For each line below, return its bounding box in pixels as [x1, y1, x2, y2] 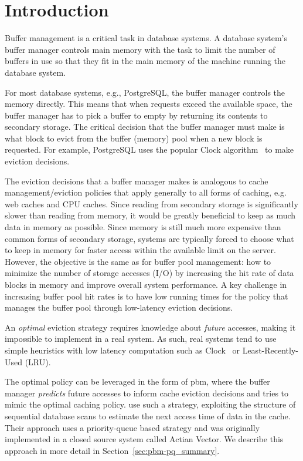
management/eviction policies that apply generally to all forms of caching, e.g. [5, 186, 287, 198]
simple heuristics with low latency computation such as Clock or [5, 344, 240, 356]
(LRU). [25, 355, 51, 368]
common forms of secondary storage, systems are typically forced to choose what [5, 232, 294, 244]
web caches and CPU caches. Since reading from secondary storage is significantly [5, 197, 298, 210]
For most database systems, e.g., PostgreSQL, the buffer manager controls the [5, 86, 285, 98]
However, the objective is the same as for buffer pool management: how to [5, 255, 271, 267]
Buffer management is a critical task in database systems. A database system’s [5, 32, 288, 44]
